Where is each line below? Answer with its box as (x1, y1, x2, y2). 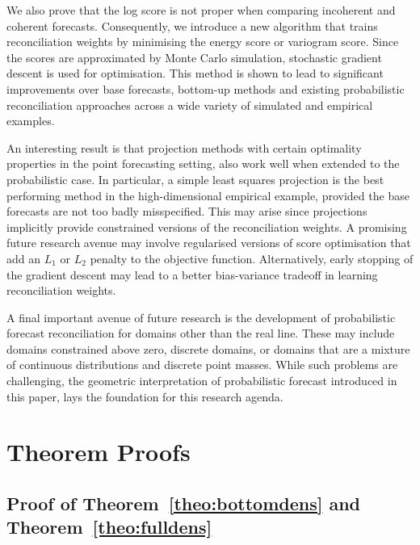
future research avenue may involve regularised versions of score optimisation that (6, 234, 411, 251)
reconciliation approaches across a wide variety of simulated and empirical (6, 96, 373, 113)
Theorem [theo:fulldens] (6, 514, 212, 539)
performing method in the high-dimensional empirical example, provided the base (6, 187, 409, 203)
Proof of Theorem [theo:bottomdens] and (6, 491, 361, 516)
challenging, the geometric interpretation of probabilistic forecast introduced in (6, 372, 397, 389)
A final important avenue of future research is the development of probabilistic (6, 308, 396, 325)
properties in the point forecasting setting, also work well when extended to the (6, 155, 400, 172)
